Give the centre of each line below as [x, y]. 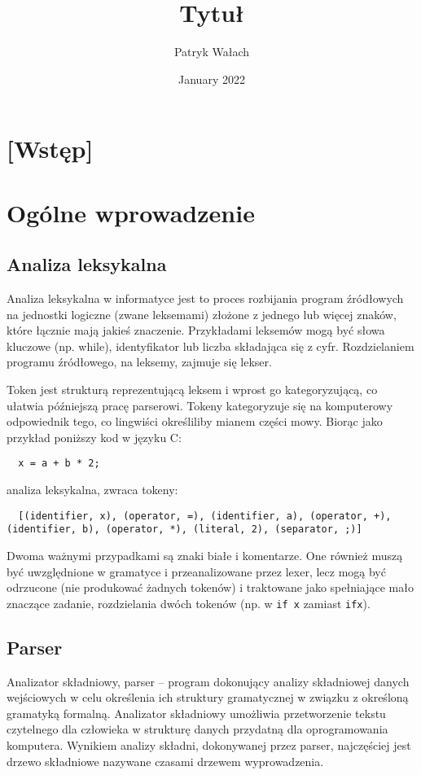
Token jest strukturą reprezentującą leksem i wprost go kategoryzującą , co [192, 390]
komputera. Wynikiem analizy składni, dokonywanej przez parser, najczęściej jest [209, 745]
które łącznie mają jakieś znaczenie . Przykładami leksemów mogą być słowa [196, 330]
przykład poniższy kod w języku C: [94, 437]
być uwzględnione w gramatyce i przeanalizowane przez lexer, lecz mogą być [196, 571]
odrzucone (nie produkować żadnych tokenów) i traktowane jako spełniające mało [210, 587]
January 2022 [212, 79]
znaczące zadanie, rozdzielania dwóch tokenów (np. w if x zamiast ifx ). [189, 603]
